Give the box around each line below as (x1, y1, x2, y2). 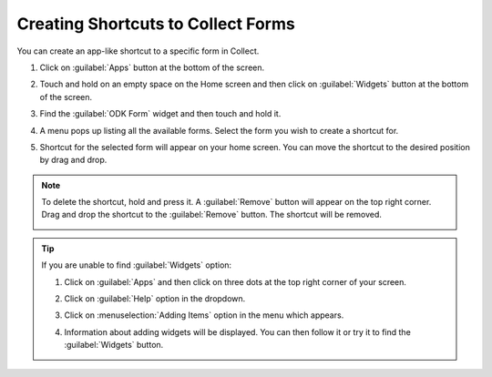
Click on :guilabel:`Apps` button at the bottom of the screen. (39, 62, 265, 73)
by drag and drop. (39, 155, 108, 166)
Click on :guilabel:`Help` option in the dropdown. (64, 293, 246, 304)
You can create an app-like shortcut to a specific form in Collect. (16, 46, 260, 56)
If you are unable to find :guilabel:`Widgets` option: (41, 260, 232, 270)
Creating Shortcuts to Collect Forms (16, 14, 295, 34)
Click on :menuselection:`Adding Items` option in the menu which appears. (64, 310, 344, 321)
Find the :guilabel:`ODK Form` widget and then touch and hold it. (39, 108, 282, 119)
